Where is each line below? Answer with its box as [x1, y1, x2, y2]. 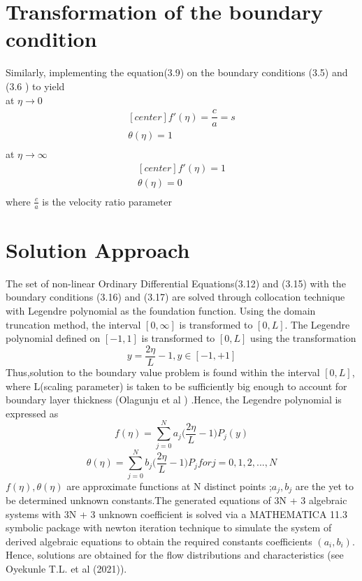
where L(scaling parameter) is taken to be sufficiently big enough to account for [6, 378, 347, 393]
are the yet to [295, 478, 354, 493]
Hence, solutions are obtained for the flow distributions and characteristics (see [6, 547, 344, 562]
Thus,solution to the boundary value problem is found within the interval [6, 364, 320, 379]
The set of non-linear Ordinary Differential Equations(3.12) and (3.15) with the [6, 275, 346, 290]
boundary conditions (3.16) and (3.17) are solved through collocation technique [6, 289, 345, 304]
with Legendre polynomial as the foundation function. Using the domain [6, 303, 316, 318]
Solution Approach [6, 235, 190, 264]
